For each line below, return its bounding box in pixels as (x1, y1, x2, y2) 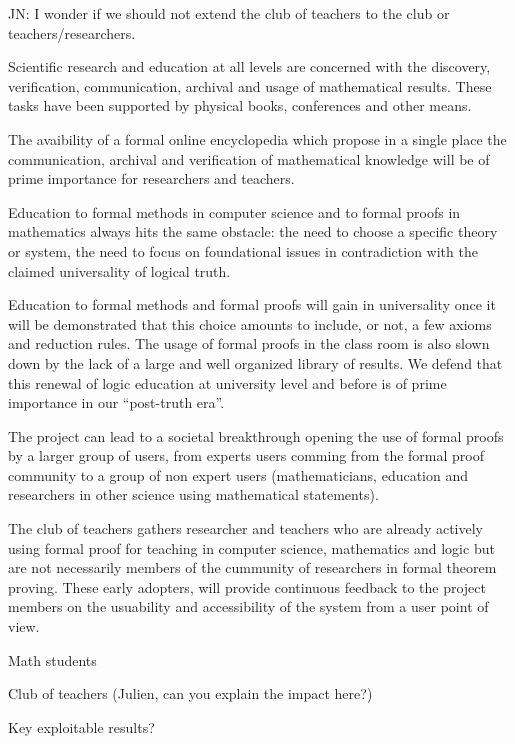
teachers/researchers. (8, 22, 136, 43)
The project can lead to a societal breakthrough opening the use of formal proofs (8, 425, 504, 446)
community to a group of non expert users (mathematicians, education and (8, 464, 469, 485)
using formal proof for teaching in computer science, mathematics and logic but (8, 537, 495, 558)
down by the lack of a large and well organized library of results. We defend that (8, 352, 503, 373)
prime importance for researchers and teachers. (8, 168, 295, 189)
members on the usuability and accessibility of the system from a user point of (8, 596, 489, 617)
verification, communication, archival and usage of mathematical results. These (8, 75, 492, 96)
